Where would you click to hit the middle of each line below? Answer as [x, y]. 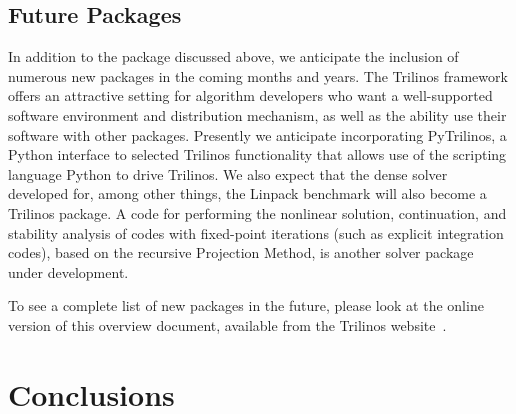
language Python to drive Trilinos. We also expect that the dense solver [228, 173]
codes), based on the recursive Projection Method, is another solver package [241, 252]
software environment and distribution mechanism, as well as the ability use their [257, 114]
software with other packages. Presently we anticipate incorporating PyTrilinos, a [257, 134]
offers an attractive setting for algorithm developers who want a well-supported [250, 95]
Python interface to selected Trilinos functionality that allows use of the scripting [257, 154]
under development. [68, 271]
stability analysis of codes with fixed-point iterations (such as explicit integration [256, 232]
